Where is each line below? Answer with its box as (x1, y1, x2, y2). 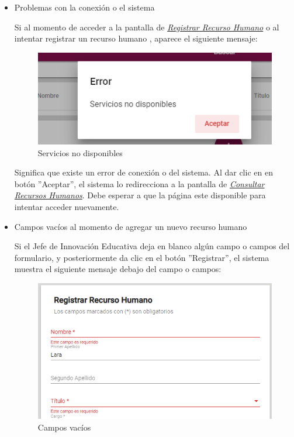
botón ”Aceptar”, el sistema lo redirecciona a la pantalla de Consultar (14, 177, 265, 190)
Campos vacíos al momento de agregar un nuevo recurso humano (14, 220, 247, 232)
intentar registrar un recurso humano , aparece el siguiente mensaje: (14, 32, 258, 44)
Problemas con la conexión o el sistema (14, 1, 155, 13)
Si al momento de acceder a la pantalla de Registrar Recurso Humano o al (14, 20, 279, 33)
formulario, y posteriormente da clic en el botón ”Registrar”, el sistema (14, 251, 269, 263)
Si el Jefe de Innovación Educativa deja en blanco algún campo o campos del (14, 240, 290, 252)
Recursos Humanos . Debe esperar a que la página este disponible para (14, 189, 266, 201)
